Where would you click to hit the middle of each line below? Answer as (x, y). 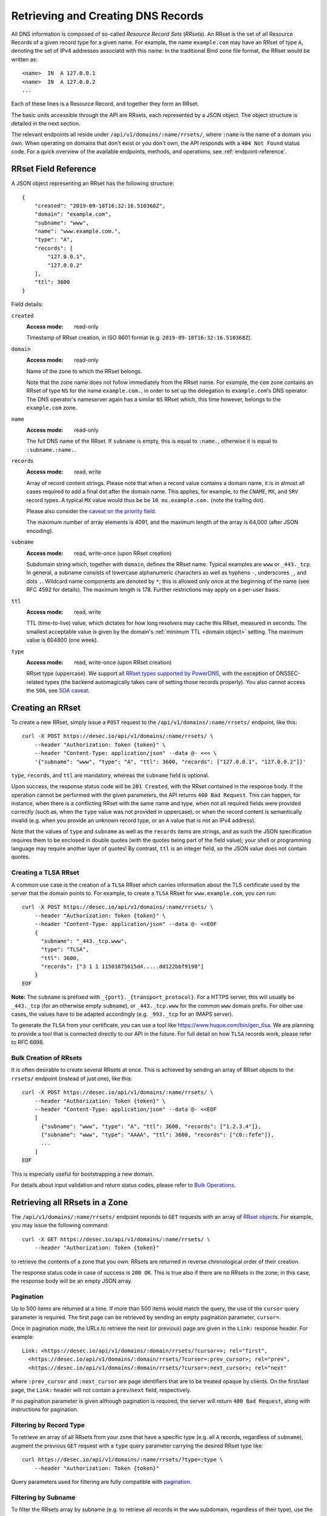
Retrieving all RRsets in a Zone (70, 1202)
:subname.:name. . (51, 449)
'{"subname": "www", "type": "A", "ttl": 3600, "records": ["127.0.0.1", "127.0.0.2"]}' (170, 762)
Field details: (27, 304)
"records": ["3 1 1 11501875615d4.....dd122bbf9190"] (122, 967)
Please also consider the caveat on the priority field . (91, 511)
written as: (24, 59)
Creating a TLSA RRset (45, 873)
